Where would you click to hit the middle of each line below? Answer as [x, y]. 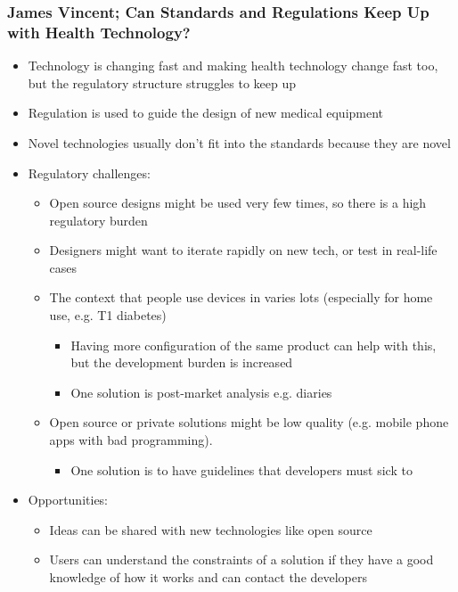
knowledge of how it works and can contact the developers [209, 577]
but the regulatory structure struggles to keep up [162, 82]
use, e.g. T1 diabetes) [108, 315]
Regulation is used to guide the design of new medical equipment [206, 113]
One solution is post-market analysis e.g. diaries [201, 392]
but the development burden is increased [182, 362]
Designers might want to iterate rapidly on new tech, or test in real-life [243, 250]
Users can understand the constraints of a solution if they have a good [241, 559]
